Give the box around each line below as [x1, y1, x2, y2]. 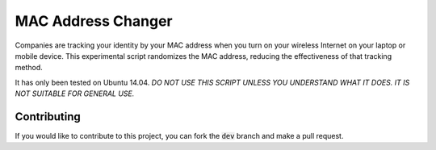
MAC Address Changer [15, 12, 173, 30]
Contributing [15, 110, 81, 123]
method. [15, 63, 44, 73]
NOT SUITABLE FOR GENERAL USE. [15, 89, 135, 98]
